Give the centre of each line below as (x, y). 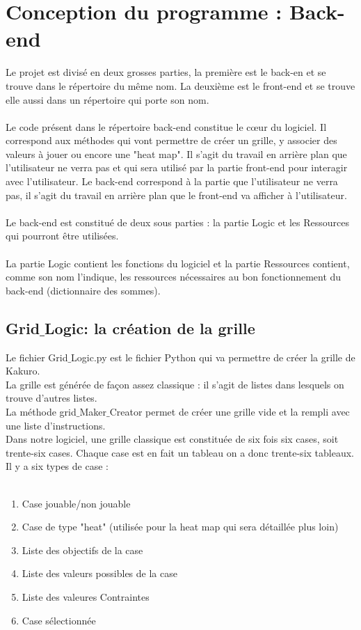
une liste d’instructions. (56, 425)
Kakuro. (23, 371)
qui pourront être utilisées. (62, 236)
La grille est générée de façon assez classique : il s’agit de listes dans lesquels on (175, 384)
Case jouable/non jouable (76, 503)
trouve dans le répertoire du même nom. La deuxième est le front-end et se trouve (180, 85)
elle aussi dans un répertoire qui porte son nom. (107, 99)
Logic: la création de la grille (150, 328)
